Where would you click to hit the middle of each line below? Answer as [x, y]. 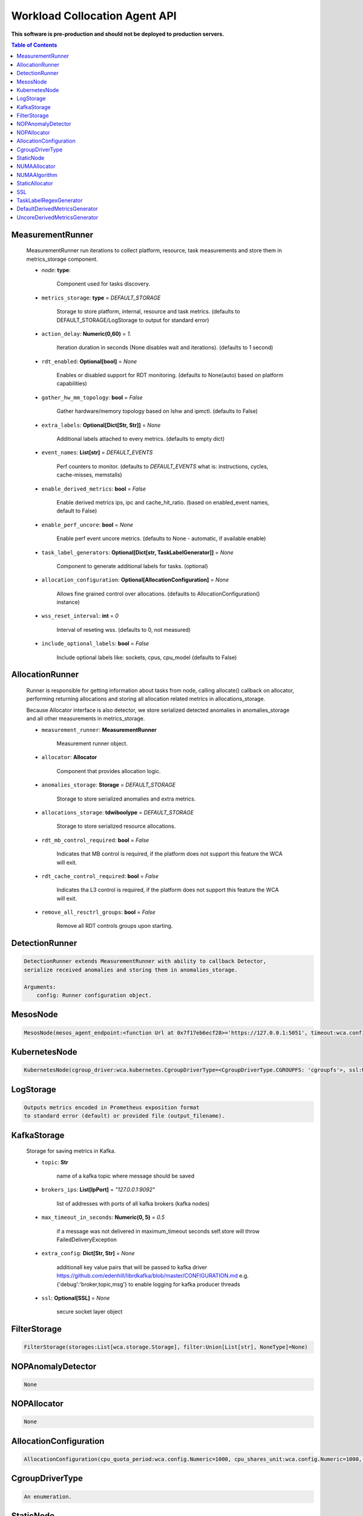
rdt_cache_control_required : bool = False [100, 876]
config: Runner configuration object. [94, 995]
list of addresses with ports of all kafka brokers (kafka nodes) [133, 1203]
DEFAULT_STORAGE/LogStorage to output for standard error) [133, 320]
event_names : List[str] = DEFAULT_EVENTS [97, 452]
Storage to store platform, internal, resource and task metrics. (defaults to [148, 312]
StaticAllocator [35, 183]
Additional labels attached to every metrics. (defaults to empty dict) [141, 439]
